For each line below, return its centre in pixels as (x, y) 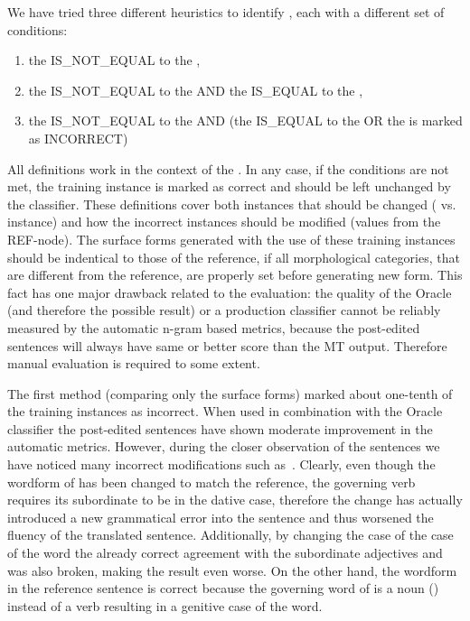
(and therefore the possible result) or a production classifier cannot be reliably (224, 310)
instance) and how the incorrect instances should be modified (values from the (224, 222)
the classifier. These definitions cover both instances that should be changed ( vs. (232, 204)
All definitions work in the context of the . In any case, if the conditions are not (228, 168)
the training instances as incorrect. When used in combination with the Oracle (225, 411)
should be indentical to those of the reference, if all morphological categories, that (234, 257)
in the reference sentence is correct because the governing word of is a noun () (223, 588)
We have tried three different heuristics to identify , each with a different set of (226, 12)
